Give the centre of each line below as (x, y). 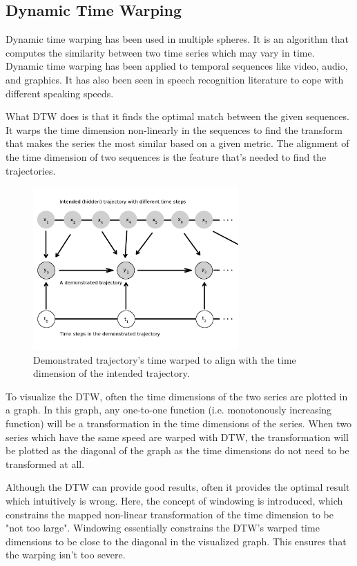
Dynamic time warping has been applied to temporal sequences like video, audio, (177, 66)
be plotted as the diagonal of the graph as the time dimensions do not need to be (177, 450)
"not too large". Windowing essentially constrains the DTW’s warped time (163, 528)
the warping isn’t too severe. (66, 555)
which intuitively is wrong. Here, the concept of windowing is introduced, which (174, 500)
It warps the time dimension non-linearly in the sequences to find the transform (174, 129)
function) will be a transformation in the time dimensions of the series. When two (179, 423)
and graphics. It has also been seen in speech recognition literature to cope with (175, 79)
